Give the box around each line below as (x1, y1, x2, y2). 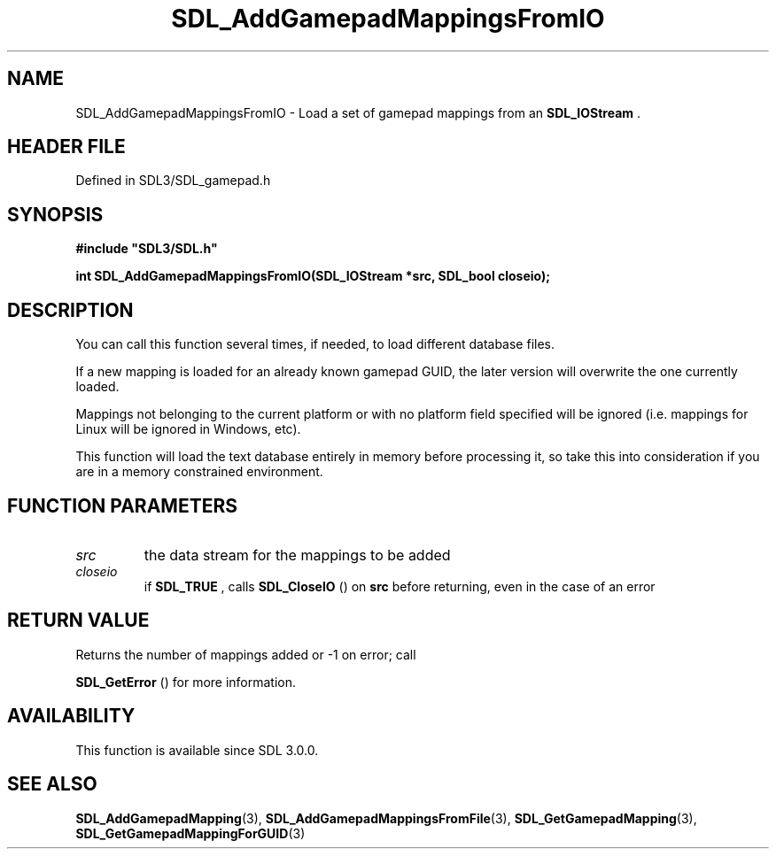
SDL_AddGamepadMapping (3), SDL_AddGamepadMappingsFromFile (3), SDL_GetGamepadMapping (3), (75, 810, 697, 826)
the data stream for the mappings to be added (144, 545, 451, 564)
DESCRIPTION (7, 298, 134, 321)
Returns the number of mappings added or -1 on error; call (75, 646, 416, 662)
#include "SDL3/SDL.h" (75, 241, 218, 257)
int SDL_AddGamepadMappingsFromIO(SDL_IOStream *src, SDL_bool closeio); (75, 268, 551, 284)
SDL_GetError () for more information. (75, 674, 297, 690)
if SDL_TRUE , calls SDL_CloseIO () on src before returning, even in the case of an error (144, 578, 656, 594)
